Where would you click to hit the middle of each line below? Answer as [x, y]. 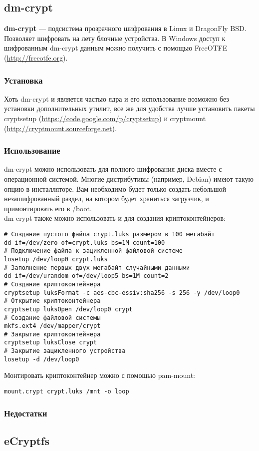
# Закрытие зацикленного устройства [65, 351]
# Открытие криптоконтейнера [52, 301]
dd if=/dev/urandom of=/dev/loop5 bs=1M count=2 [86, 276]
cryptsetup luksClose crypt [51, 343]
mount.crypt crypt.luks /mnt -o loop [67, 392]
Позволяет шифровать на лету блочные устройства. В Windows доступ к [115, 38]
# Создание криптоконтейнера [52, 284]
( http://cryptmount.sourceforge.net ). [60, 128]
